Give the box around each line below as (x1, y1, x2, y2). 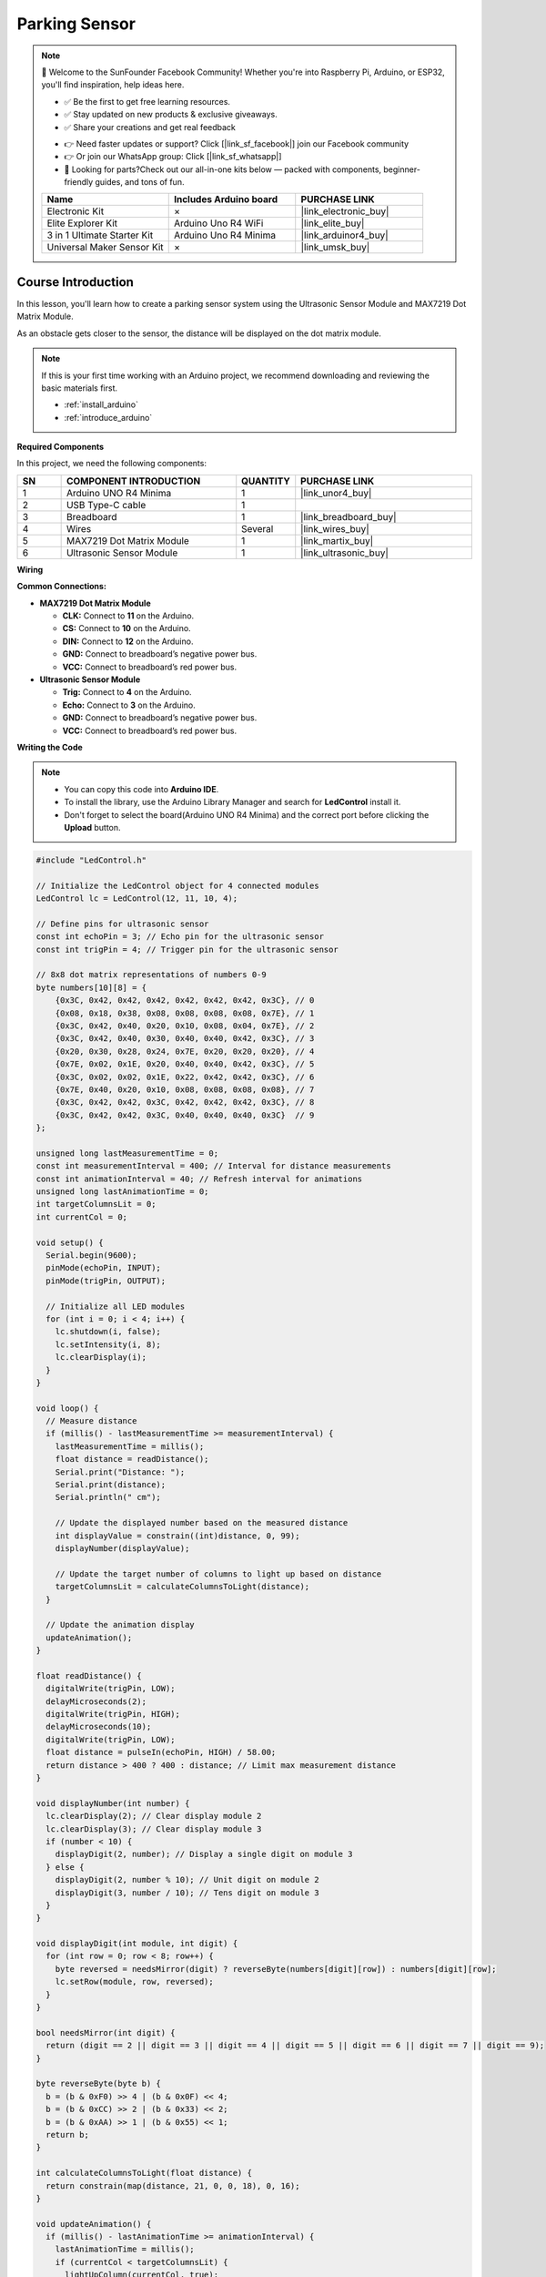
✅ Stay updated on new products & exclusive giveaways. (64, 109, 278, 120)
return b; (45, 2129, 90, 2139)
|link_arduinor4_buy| (300, 229, 389, 241)
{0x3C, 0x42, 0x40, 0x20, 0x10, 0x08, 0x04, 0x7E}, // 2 (55, 1020, 315, 1031)
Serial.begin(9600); (45, 1251, 137, 1261)
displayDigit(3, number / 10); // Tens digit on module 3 (55, 1887, 319, 1898)
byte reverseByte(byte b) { (35, 2078, 161, 2089)
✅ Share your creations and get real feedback (64, 121, 237, 132)
